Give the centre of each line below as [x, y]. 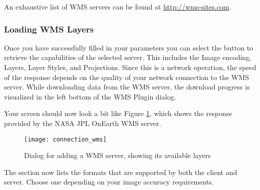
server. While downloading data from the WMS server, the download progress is [127, 87]
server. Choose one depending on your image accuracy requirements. [109, 182]
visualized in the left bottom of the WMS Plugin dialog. [90, 96]
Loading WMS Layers [49, 29]
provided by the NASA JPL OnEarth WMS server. [83, 123]
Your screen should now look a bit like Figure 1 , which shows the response [118, 113]
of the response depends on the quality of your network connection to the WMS [126, 77]
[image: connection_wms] [65, 139]
